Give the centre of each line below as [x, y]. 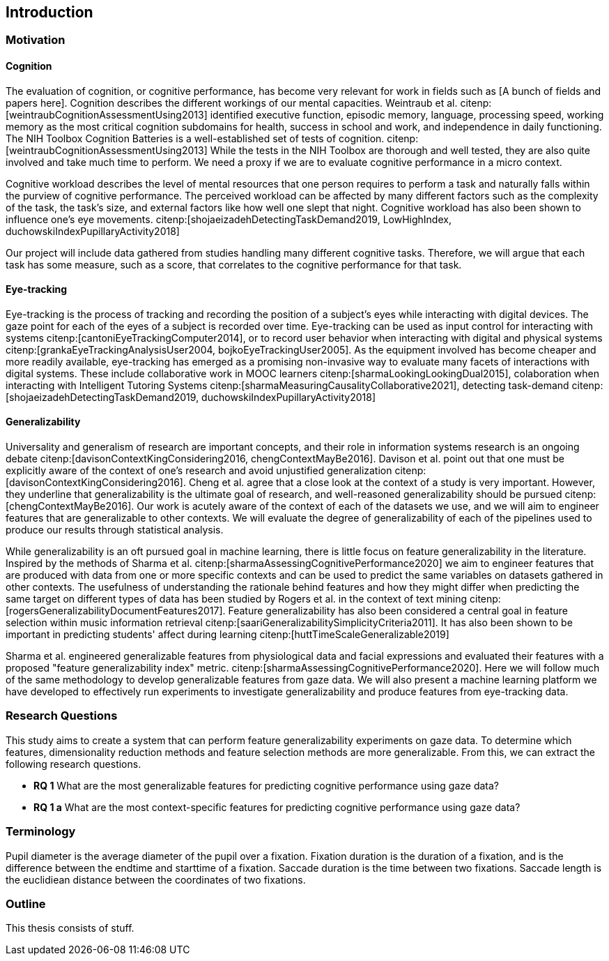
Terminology [41, 832]
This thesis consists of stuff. [70, 928]
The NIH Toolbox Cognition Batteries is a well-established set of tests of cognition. [195, 138]
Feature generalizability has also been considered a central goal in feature [398, 611]
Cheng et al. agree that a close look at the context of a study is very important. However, [392, 483]
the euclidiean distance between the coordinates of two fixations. [156, 879]
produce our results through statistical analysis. [115, 530]
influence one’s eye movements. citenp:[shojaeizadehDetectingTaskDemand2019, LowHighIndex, [229, 219]
